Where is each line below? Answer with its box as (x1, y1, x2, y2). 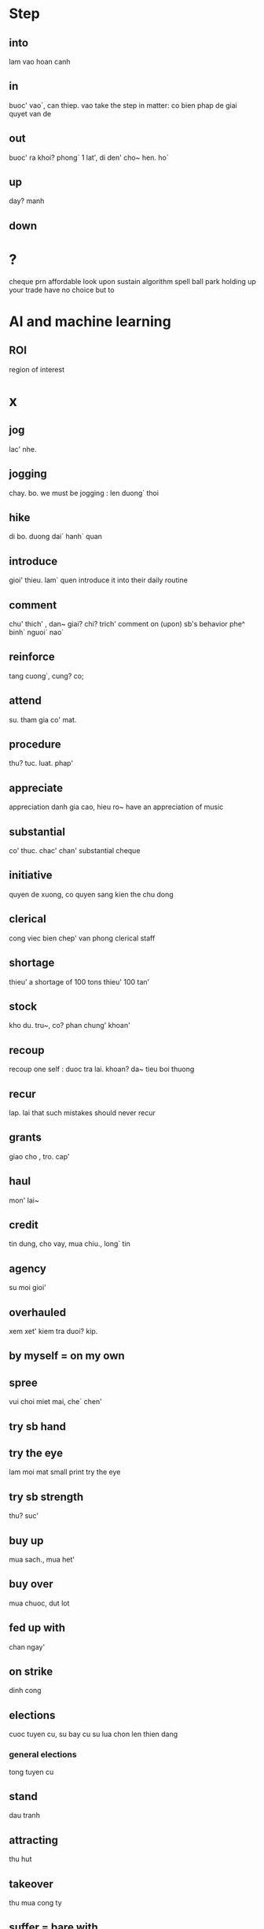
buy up (9, 1534, 44, 1547)
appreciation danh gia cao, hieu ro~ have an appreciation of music (9, 802, 224, 811)
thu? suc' (9, 1511, 38, 1521)
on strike (9, 1665, 53, 1679)
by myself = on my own (9, 1349, 125, 1362)
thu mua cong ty (9, 1898, 62, 1908)
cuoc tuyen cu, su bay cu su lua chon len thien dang (9, 1729, 178, 1739)
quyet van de (9, 109, 52, 118)
